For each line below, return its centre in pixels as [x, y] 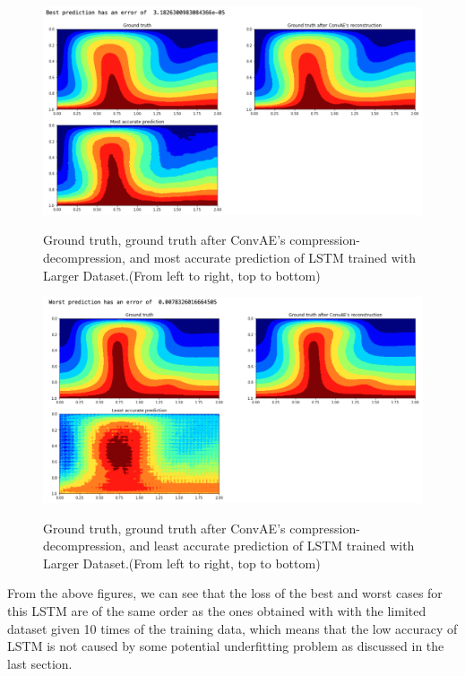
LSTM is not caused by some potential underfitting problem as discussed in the [226, 646]
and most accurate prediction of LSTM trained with [272, 258]
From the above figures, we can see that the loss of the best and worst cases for [225, 593]
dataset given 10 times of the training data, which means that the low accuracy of [232, 628]
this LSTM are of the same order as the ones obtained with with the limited [217, 611]
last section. [40, 663]
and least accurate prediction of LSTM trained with [272, 546]
